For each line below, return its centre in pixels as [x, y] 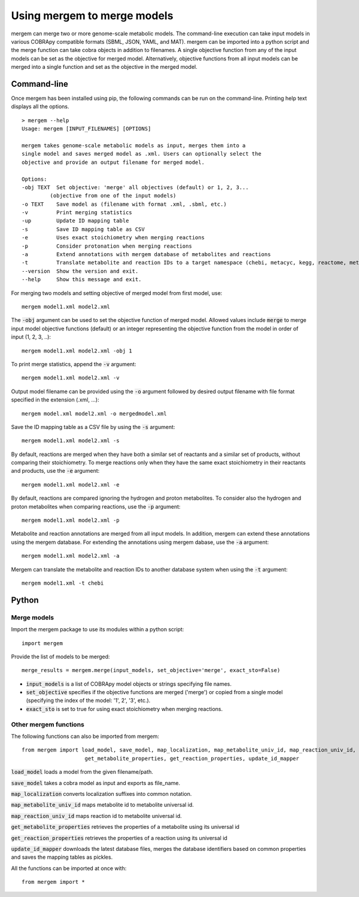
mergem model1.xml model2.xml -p [71, 520]
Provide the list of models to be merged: [60, 656]
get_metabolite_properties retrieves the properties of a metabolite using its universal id [125, 827]
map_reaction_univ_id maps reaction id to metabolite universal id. [96, 816]
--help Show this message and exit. [82, 279]
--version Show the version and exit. [80, 271]
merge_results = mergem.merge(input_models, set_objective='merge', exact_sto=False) [151, 671]
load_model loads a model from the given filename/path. [82, 772]
